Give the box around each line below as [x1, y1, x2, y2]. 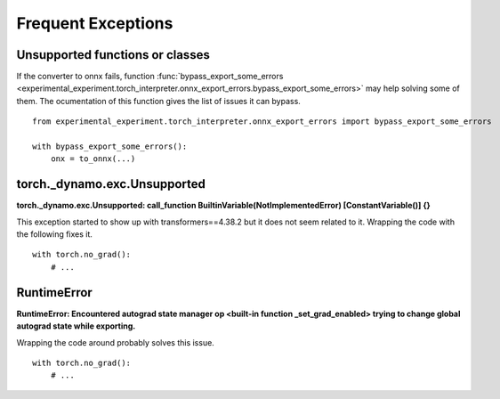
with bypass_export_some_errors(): [32, 142, 188, 151]
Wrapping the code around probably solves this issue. [16, 337, 215, 347]
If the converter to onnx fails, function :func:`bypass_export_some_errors [16, 71, 284, 82]
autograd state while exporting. [16, 321, 136, 331]
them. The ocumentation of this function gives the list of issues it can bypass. [16, 95, 302, 106]
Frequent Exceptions [16, 13, 173, 33]
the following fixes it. [16, 229, 93, 240]
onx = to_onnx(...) [50, 154, 136, 164]
